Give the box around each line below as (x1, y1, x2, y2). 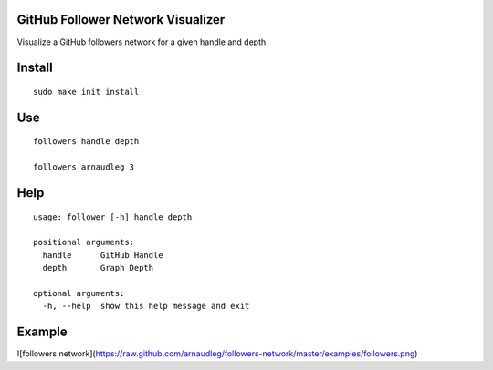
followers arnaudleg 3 (33, 162, 135, 172)
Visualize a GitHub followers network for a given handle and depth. (16, 36, 268, 47)
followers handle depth (33, 137, 140, 147)
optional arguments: (33, 288, 125, 298)
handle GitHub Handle (42, 250, 163, 260)
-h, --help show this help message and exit (42, 301, 250, 312)
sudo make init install (33, 87, 140, 97)
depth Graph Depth (42, 262, 154, 273)
